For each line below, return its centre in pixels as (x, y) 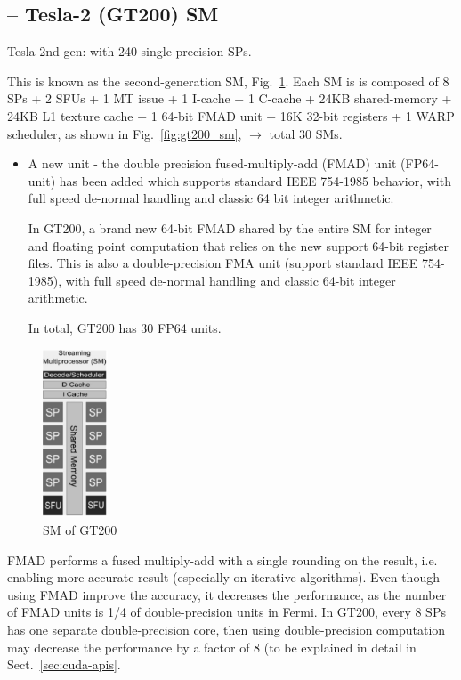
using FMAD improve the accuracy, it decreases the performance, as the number (227, 594)
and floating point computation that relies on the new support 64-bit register (238, 245)
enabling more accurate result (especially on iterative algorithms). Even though (223, 577)
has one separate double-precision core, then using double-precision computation (226, 630)
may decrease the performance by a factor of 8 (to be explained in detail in (212, 647)
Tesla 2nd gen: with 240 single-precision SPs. (129, 51)
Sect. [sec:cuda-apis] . (64, 664)
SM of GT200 (80, 530)
